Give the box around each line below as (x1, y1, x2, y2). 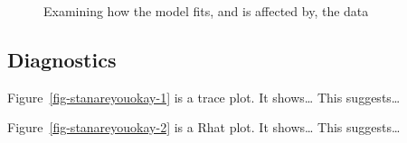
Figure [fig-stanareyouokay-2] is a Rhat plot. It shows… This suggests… (7, 118, 401, 137)
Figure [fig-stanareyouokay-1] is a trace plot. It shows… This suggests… (7, 87, 401, 106)
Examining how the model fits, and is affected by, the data (43, 2, 369, 20)
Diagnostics (7, 45, 117, 73)
